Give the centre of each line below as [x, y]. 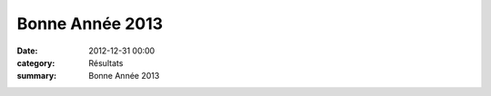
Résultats [106, 62]
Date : [27, 51]
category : [36, 62]
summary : [37, 76]
